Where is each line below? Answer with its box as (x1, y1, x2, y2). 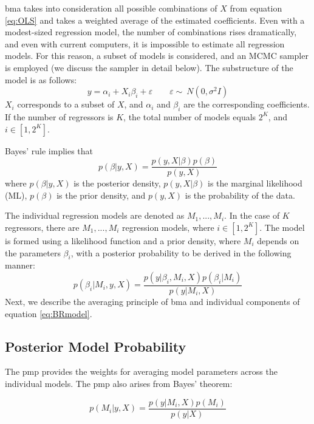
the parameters (5, 246, 61, 259)
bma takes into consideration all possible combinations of (5, 2, 217, 14)
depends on (257, 234, 299, 247)
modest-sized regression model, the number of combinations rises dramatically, (5, 26, 297, 38)
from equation (230, 2, 282, 14)
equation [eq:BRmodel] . (5, 307, 92, 320)
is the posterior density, (73, 177, 161, 190)
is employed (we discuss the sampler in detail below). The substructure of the (5, 61, 293, 74)
